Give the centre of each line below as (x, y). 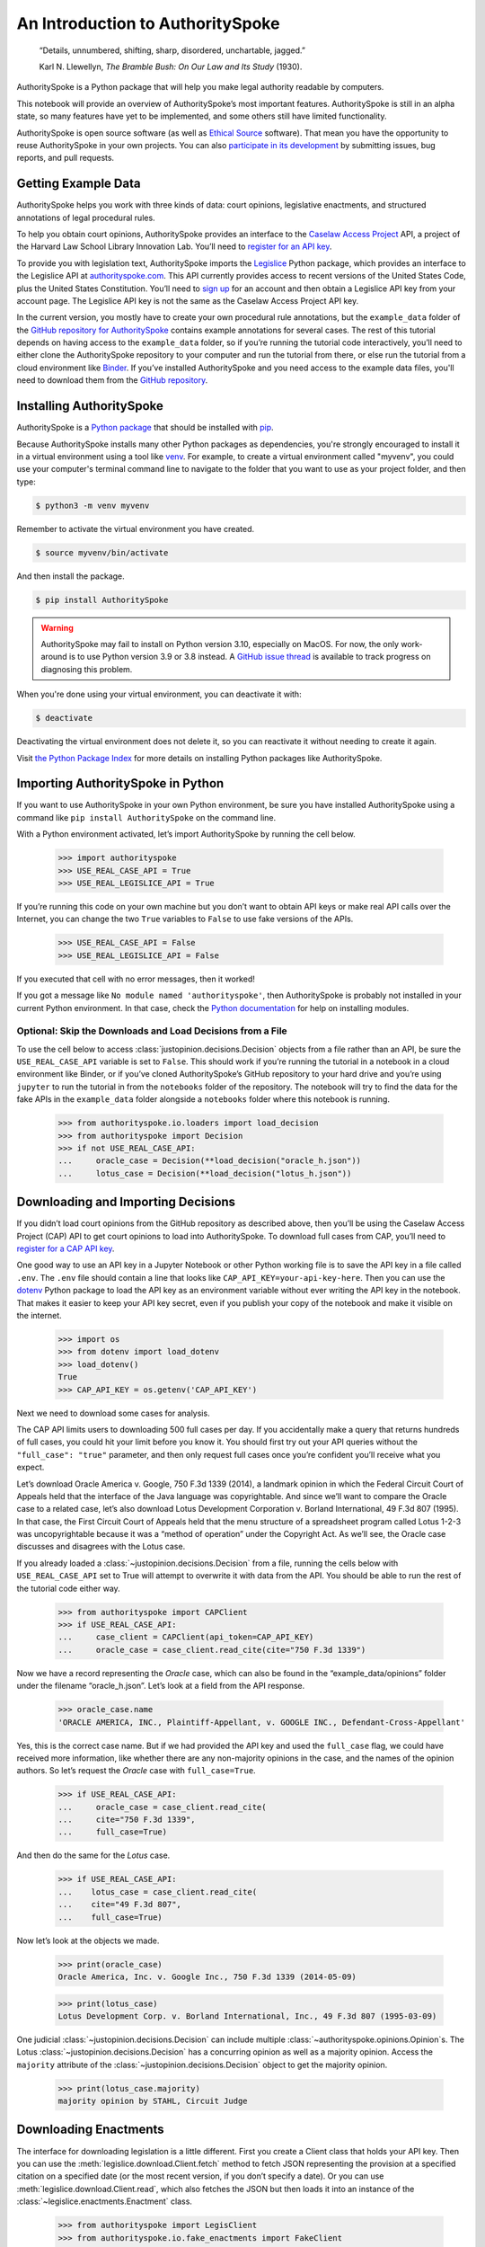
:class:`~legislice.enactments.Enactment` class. (105, 2201)
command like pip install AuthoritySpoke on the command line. (146, 817)
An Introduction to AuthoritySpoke (148, 23)
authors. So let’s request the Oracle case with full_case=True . (136, 1771)
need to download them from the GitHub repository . (112, 380)
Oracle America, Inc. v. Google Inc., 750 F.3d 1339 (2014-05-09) (207, 1976)
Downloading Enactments (91, 2130)
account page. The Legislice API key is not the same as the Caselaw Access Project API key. (188, 300)
